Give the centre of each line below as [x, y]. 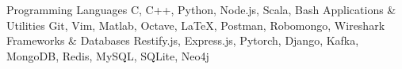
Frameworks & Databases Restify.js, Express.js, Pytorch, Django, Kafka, [183, 40]
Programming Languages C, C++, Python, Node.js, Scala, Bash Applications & [201, 9]
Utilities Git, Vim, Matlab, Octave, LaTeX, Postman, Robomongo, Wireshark [196, 25]
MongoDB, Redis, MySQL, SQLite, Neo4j [108, 55]
